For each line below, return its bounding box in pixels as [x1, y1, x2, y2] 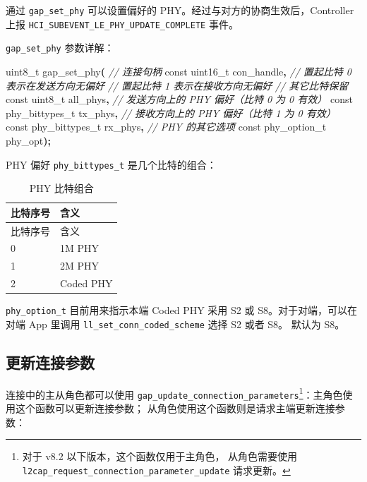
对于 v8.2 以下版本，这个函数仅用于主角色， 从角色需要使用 [22, 449, 298, 464]
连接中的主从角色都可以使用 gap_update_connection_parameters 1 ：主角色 [6, 385, 343, 402]
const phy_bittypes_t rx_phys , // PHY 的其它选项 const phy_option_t [6, 119, 327, 134]
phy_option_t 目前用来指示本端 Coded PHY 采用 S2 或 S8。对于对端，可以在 [6, 303, 357, 318]
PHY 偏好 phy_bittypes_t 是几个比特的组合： [6, 157, 217, 171]
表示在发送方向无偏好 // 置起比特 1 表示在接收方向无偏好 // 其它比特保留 [6, 78, 349, 92]
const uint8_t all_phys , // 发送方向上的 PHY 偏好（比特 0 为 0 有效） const [6, 92, 353, 107]
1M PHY [60, 241, 100, 255]
